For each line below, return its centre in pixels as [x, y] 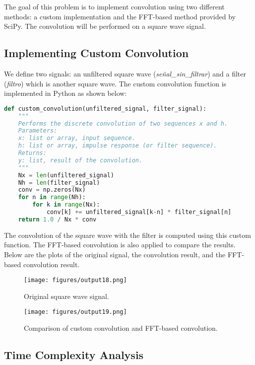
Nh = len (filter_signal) [59, 182]
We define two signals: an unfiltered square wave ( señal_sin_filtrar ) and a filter [125, 73]
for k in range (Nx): [66, 205]
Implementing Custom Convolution [96, 53]
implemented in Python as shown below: [65, 93]
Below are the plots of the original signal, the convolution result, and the [115, 254]
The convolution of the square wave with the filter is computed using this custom [127, 235]
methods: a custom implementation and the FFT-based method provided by [120, 16]
